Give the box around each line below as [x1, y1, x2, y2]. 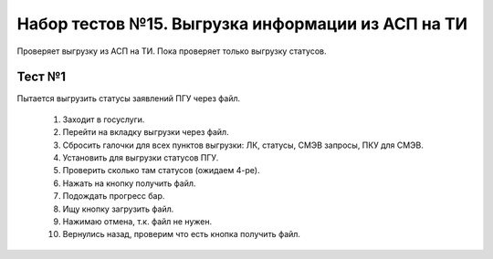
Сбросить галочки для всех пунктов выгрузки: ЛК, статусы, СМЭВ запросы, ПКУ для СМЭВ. [62, 140, 425, 150]
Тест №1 [16, 69, 67, 85]
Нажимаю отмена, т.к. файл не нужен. [62, 215, 213, 227]
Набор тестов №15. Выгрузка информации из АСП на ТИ [16, 14, 468, 34]
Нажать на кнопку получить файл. [62, 178, 196, 189]
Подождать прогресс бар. [62, 191, 165, 202]
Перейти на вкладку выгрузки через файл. [62, 127, 229, 138]
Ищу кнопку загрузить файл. [62, 203, 174, 214]
